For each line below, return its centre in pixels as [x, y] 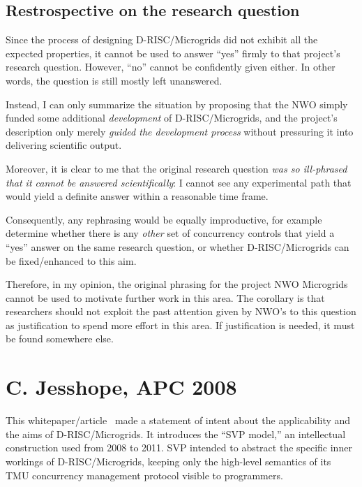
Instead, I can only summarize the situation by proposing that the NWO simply [177, 104]
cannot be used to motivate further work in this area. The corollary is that [165, 297]
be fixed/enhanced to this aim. [71, 260]
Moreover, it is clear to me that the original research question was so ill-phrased [176, 168]
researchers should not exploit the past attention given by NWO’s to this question [181, 311]
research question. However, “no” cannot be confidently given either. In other [171, 67]
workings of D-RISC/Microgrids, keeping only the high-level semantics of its [168, 461]
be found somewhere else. [60, 339]
